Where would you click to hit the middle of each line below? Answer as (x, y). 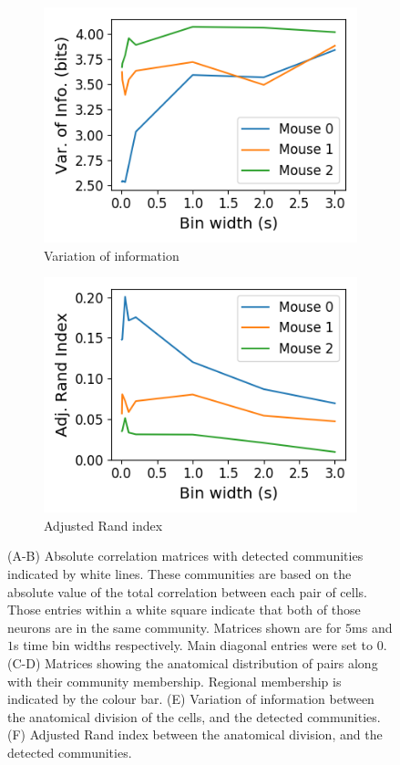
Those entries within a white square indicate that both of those (184, 610)
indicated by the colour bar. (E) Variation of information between (191, 699)
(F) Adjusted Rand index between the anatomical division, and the (195, 734)
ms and (372, 627)
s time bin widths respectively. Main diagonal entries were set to (194, 645)
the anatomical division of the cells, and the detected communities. (194, 716)
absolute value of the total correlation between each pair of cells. (187, 591)
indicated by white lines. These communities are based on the (179, 573)
